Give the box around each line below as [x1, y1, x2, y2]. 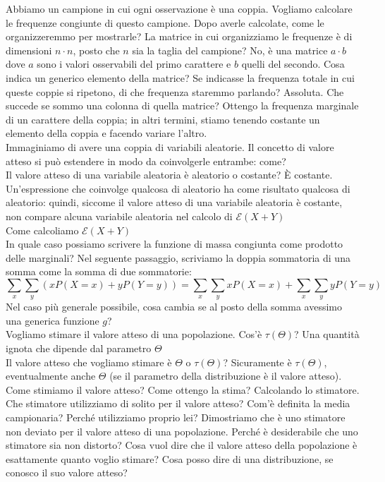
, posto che [73, 42, 120, 57]
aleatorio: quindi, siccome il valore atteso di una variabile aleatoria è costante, [6, 195, 343, 210]
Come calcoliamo [6, 222, 79, 237]
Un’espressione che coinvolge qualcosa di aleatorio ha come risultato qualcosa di [6, 181, 350, 195]
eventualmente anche [6, 368, 96, 383]
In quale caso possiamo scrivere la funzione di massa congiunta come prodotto [6, 236, 343, 251]
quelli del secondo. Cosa [241, 56, 345, 71]
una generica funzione [6, 313, 99, 327]
